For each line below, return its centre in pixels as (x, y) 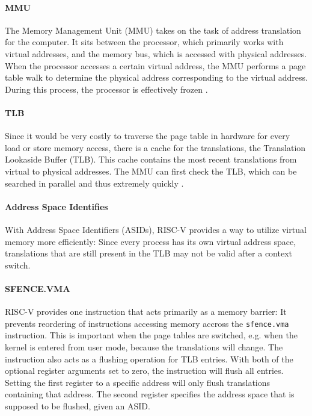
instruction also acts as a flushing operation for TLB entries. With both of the (149, 359)
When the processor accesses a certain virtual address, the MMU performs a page (155, 65)
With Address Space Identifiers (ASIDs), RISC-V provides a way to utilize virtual (156, 229)
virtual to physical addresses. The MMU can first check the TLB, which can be (151, 171)
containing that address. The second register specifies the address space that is (150, 394)
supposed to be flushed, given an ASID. (78, 405)
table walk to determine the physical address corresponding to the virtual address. (156, 77)
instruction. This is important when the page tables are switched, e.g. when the (151, 335)
